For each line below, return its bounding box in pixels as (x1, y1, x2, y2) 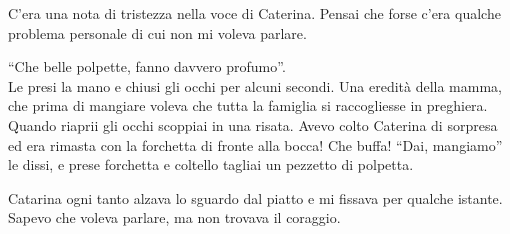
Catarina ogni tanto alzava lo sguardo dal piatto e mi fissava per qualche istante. (8, 187, 503, 208)
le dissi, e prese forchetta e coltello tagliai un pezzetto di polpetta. (8, 154, 414, 175)
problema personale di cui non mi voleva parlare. (8, 22, 307, 43)
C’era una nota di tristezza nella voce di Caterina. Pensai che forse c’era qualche (8, 3, 501, 23)
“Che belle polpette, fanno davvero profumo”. (8, 56, 286, 77)
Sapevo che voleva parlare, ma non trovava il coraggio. (8, 207, 341, 228)
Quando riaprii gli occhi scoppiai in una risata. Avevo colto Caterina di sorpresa (8, 114, 498, 135)
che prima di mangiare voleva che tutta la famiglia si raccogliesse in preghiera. (8, 95, 488, 116)
